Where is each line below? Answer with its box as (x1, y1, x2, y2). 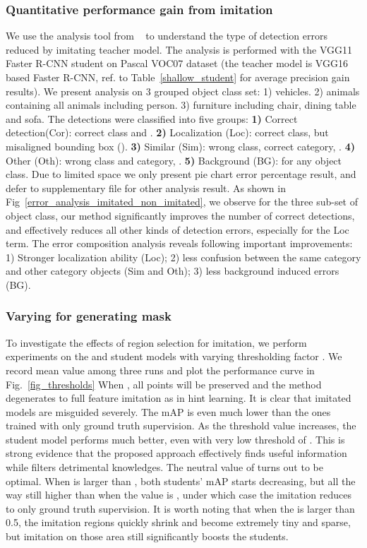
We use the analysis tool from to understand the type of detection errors (6, 28, 327, 43)
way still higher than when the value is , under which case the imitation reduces (6, 487, 352, 502)
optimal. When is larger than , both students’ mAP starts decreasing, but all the (6, 473, 356, 488)
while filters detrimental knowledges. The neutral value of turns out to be (6, 460, 323, 475)
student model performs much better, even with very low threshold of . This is (6, 431, 345, 446)
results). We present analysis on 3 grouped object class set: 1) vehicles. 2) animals (6, 83, 360, 98)
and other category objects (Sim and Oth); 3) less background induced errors (6, 263, 339, 278)
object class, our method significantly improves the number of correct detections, (6, 208, 355, 222)
